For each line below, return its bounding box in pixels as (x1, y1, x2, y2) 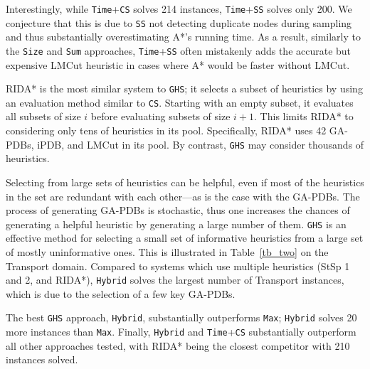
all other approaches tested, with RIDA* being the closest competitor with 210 (6, 338, 350, 353)
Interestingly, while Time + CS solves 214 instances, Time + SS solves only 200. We (6, 1, 352, 16)
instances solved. (6, 352, 78, 367)
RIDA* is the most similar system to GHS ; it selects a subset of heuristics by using (6, 81, 363, 96)
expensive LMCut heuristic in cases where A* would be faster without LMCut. (6, 57, 350, 72)
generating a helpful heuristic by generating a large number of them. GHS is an (6, 216, 347, 231)
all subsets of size (6, 109, 81, 124)
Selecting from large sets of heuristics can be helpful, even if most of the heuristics (6, 174, 364, 189)
